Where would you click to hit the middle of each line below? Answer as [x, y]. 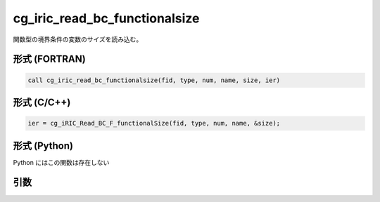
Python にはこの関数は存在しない [61, 162]
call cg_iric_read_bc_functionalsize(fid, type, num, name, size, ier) [154, 80]
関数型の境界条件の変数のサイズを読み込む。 [78, 39]
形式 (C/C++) [42, 102]
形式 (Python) [43, 146]
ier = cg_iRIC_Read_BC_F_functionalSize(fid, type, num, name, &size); [154, 123]
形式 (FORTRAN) [49, 59]
